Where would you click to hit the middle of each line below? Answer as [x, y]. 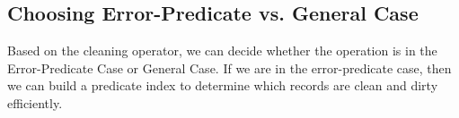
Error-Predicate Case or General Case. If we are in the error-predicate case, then [229, 67]
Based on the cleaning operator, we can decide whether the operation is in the [222, 51]
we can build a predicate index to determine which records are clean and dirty [223, 85]
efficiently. [35, 102]
